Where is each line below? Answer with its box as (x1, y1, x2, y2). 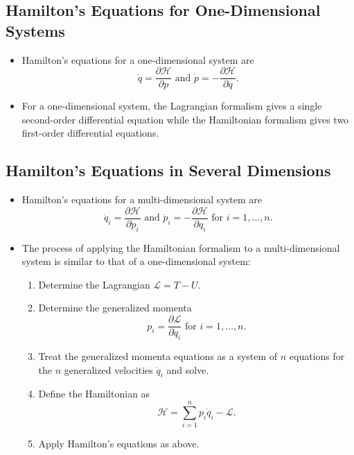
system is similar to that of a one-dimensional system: (21, 254, 251, 268)
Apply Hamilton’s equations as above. (38, 436, 200, 451)
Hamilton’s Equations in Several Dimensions (6, 160, 331, 181)
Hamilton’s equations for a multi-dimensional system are (21, 192, 262, 207)
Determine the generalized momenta (38, 300, 192, 315)
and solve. (166, 362, 209, 377)
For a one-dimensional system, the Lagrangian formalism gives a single (21, 98, 322, 113)
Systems (6, 19, 65, 41)
